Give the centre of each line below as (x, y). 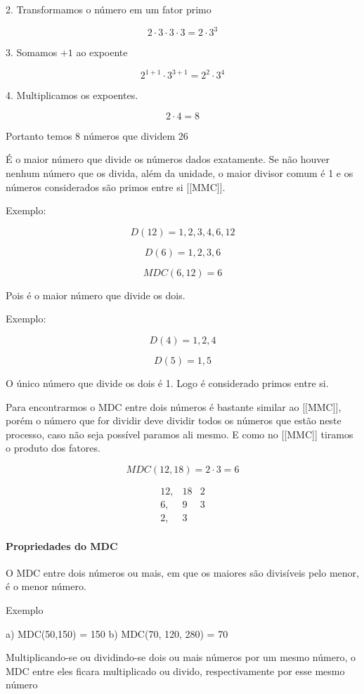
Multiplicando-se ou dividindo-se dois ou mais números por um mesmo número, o (181, 657)
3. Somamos (32, 52)
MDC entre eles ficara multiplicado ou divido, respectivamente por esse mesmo (175, 670)
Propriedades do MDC (62, 545)
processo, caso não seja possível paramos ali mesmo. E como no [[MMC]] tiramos (180, 434)
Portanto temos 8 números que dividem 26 (97, 135)
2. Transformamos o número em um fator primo (109, 9)
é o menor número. (46, 586)
